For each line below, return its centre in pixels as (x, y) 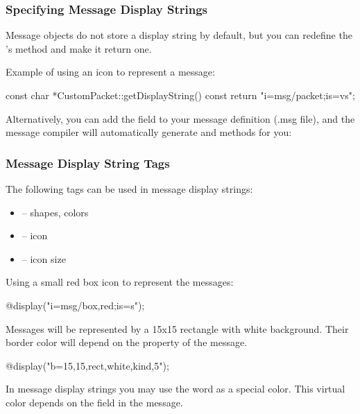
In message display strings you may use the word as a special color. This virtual (175, 389)
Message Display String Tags (88, 163)
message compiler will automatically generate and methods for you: (149, 132)
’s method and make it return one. (79, 48)
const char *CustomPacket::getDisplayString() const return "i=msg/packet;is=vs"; (180, 95)
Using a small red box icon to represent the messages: (120, 282)
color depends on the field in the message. (94, 402)
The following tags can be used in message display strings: (129, 189)
